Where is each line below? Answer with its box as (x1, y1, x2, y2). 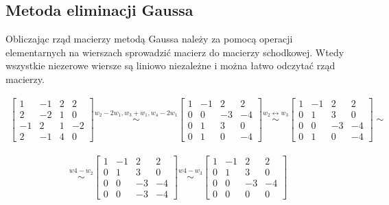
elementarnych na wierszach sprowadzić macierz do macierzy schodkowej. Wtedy (5, 45, 344, 59)
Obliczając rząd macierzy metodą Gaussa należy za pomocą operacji (5, 32, 293, 46)
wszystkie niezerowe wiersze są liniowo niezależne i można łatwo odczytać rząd (5, 58, 335, 73)
